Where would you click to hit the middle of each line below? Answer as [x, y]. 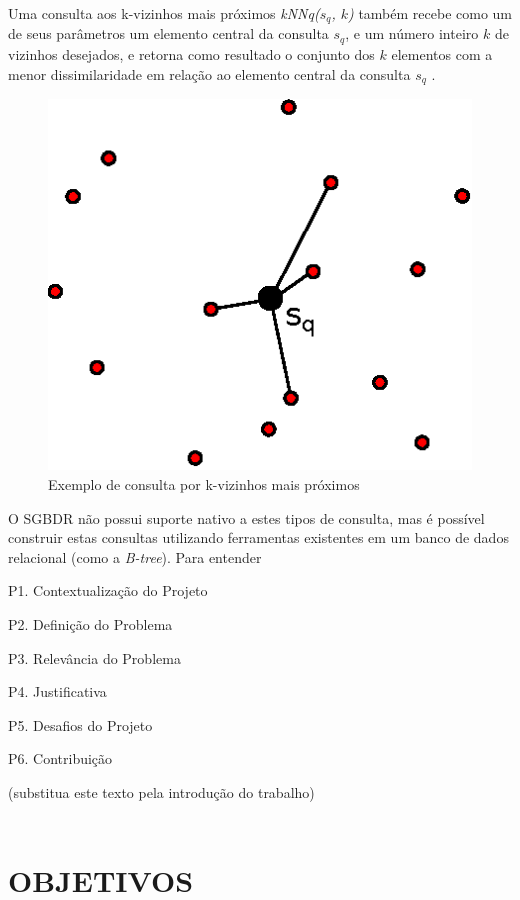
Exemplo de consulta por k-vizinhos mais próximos [204, 484]
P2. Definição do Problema [90, 624]
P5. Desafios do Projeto [80, 724]
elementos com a [442, 53]
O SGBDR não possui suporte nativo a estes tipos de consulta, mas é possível [246, 517]
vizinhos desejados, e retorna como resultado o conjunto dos [191, 53]
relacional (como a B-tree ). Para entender [135, 556]
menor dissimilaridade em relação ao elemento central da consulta [209, 73]
